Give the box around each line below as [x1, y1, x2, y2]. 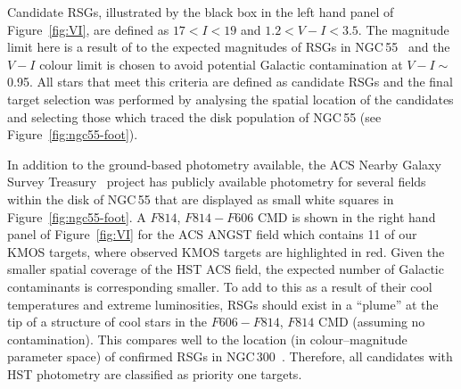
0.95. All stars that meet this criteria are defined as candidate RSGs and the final [7, 72, 453, 91]
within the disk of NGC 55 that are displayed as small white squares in [7, 189, 394, 208]
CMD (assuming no [318, 312, 425, 331]
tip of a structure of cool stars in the [7, 312, 207, 331]
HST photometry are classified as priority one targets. [7, 364, 302, 383]
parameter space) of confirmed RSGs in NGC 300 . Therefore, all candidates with [7, 347, 453, 366]
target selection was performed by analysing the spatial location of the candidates [7, 89, 454, 108]
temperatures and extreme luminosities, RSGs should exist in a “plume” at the [7, 294, 439, 313]
